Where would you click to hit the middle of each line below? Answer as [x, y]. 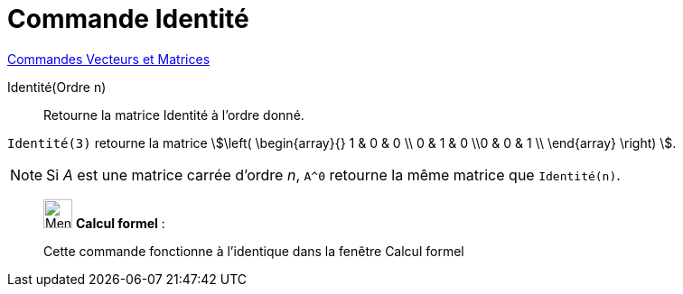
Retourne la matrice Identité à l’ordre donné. [174, 115]
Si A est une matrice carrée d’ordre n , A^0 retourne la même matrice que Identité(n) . [333, 175]
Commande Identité [128, 19]
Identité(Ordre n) [57, 87]
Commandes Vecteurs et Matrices [109, 59]
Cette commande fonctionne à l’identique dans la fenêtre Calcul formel [254, 251]
